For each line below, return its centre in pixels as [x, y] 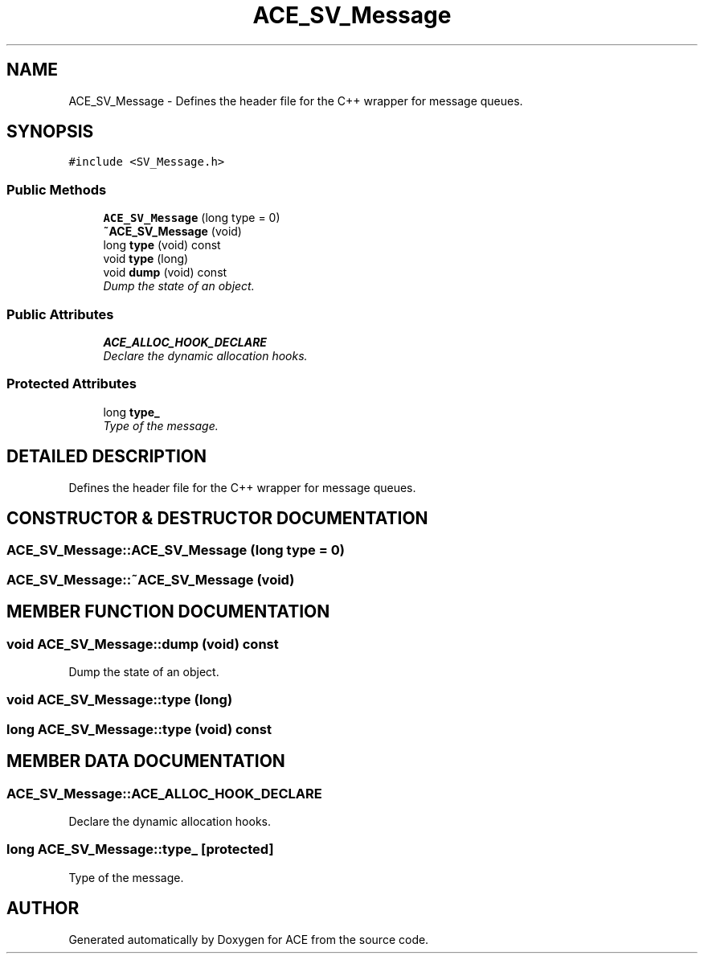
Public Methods [57, 189]
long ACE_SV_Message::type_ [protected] [140, 849]
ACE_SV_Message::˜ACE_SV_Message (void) [151, 579]
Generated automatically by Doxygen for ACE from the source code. [249, 939]
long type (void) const [162, 245]
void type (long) [146, 259]
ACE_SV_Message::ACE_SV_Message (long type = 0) [176, 550]
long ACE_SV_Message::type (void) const [139, 729]
